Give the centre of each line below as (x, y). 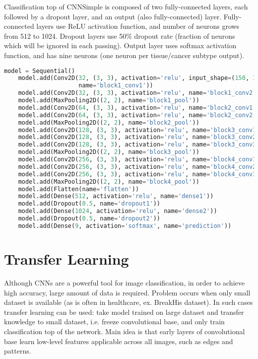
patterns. (18, 351)
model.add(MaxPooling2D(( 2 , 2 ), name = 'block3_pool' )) (109, 152)
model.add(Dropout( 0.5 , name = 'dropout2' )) (89, 219)
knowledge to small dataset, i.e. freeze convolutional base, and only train (114, 322)
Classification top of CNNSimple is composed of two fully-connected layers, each (126, 6)
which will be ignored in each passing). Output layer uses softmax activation (120, 45)
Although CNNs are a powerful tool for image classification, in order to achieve (124, 282)
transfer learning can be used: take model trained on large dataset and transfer (124, 312)
